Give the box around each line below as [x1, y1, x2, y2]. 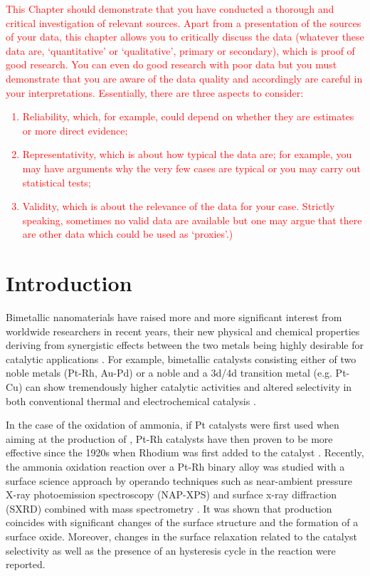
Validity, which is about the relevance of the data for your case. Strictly [22, 199, 335, 214]
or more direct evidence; [22, 122, 128, 137]
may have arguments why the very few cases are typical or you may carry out [22, 160, 361, 175]
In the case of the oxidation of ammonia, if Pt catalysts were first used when [6, 417, 339, 432]
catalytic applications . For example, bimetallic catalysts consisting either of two [6, 351, 356, 366]
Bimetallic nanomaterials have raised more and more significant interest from [6, 310, 342, 325]
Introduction [6, 268, 132, 298]
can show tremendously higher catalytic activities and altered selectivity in [25, 379, 352, 394]
